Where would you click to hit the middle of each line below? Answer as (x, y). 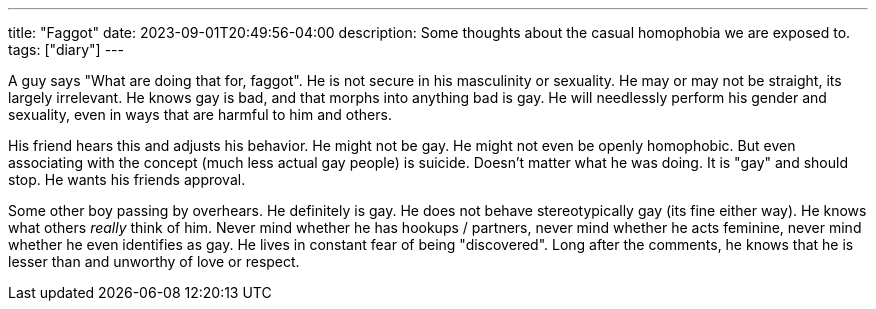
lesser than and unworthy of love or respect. (154, 261)
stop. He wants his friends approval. (127, 179)
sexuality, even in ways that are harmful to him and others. (200, 114)
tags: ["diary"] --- (66, 49)
